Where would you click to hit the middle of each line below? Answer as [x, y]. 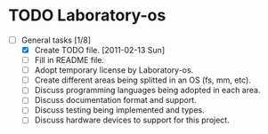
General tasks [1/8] [56, 40]
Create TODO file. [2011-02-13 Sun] [100, 50]
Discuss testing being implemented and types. [120, 110]
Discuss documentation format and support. [115, 100]
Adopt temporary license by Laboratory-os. [114, 70]
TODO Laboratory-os [87, 16]
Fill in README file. [69, 60]
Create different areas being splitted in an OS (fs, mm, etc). [142, 80]
